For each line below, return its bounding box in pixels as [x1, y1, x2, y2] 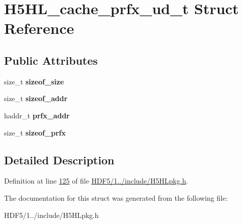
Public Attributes [4, 52, 98, 68]
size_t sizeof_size [4, 76, 64, 86]
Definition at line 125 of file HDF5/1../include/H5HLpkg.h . [4, 175, 188, 186]
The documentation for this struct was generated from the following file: [4, 192, 228, 203]
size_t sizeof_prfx [4, 127, 66, 138]
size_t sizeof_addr [4, 93, 68, 104]
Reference [4, 18, 74, 38]
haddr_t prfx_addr [4, 110, 70, 120]
